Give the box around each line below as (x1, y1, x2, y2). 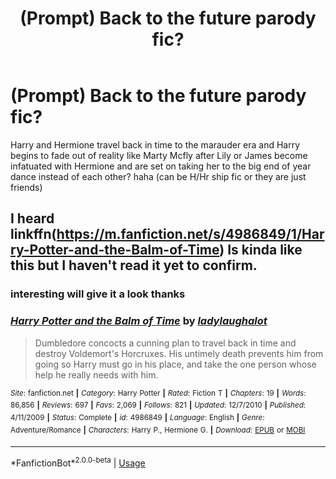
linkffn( (10, 226, 57, 243)
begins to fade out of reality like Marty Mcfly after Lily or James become (10, 149, 308, 161)
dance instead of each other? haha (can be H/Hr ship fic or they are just (10, 170, 307, 182)
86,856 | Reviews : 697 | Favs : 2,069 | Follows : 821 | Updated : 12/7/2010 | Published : (10, 400, 307, 411)
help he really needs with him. (34, 368, 159, 381)
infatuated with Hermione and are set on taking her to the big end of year (10, 160, 312, 172)
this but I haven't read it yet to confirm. (10, 257, 258, 274)
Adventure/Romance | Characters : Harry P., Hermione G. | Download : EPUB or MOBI (10, 425, 306, 435)
